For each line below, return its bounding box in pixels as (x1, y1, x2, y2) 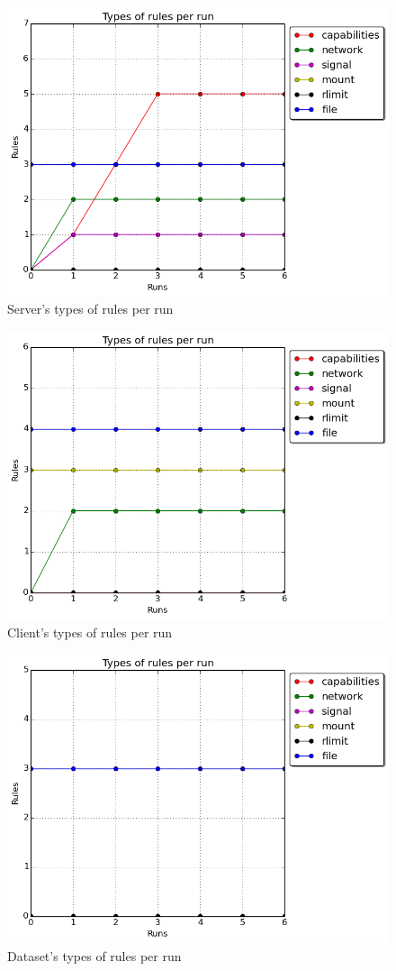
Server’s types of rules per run (7, 299, 174, 318)
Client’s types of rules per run (7, 622, 173, 641)
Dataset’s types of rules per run (7, 946, 182, 965)
